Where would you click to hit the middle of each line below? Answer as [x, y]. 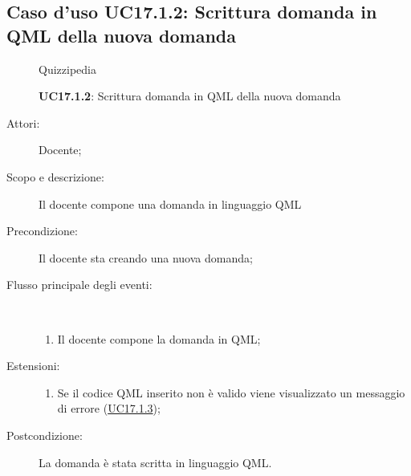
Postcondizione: [45, 435]
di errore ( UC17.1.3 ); [109, 408]
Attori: [23, 122]
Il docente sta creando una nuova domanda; [146, 257]
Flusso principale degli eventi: [79, 285]
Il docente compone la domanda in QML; [159, 338]
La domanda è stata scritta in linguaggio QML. [155, 462]
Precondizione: [42, 231]
